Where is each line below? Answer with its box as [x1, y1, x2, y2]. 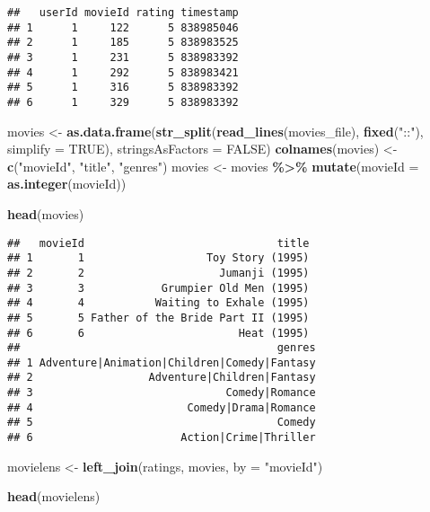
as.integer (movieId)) [7, 174, 127, 193]
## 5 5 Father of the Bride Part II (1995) [7, 311, 310, 324]
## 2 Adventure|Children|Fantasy [7, 371, 316, 384]
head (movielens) [7, 487, 101, 506]
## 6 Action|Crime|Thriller [7, 431, 316, 445]
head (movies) [7, 204, 84, 223]
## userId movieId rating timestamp [7, 6, 239, 19]
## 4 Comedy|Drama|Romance [7, 401, 316, 414]
